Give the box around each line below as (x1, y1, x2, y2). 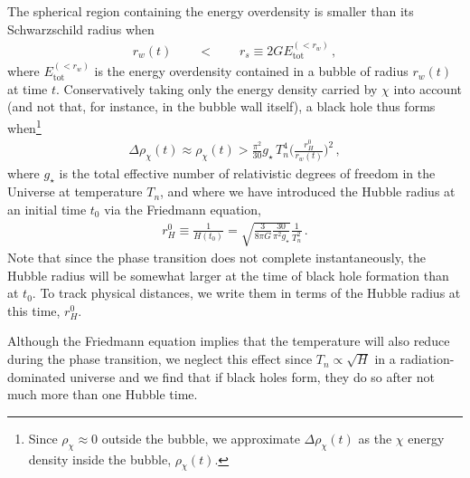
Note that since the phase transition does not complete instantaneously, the (7, 248, 426, 267)
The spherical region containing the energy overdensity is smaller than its (7, 2, 414, 20)
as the (358, 428, 392, 447)
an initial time (7, 199, 87, 218)
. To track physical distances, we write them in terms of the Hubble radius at (32, 283, 461, 302)
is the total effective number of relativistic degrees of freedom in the (59, 163, 436, 182)
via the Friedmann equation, (104, 199, 261, 218)
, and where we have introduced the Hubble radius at (160, 182, 456, 201)
